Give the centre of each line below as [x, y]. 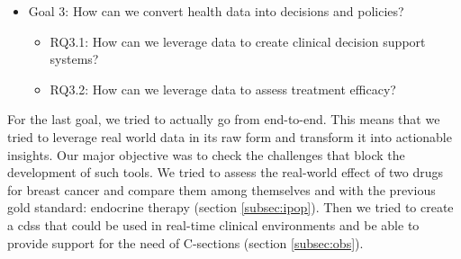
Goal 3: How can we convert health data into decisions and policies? [216, 11]
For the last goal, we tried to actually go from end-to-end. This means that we [224, 119]
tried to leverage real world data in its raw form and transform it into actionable [230, 136]
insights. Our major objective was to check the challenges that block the [206, 154]
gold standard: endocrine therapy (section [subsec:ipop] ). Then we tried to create [230, 207]
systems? [74, 59]
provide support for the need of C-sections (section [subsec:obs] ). [185, 242]
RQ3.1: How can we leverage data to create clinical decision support [238, 41]
